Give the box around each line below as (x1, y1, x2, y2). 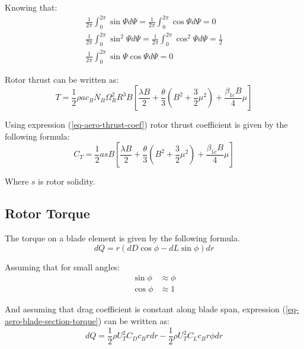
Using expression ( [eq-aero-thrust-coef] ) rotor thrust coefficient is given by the (5, 118, 288, 131)
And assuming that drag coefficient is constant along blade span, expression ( (5, 303, 286, 315)
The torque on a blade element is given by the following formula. (5, 232, 240, 244)
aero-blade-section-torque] (5, 315, 98, 327)
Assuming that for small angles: (5, 260, 120, 273)
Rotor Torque (5, 204, 90, 222)
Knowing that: (5, 1, 57, 13)
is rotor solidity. (38, 175, 95, 188)
